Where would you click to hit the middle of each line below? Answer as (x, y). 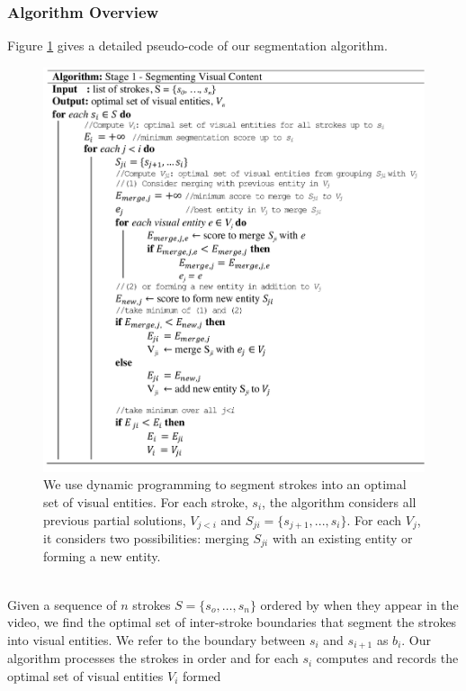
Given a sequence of (62, 604)
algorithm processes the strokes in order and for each (153, 658)
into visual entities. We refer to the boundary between (157, 639)
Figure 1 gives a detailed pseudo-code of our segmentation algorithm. (197, 45)
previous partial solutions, (115, 519)
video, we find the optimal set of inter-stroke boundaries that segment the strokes (232, 622)
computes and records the (387, 658)
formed (202, 675)
